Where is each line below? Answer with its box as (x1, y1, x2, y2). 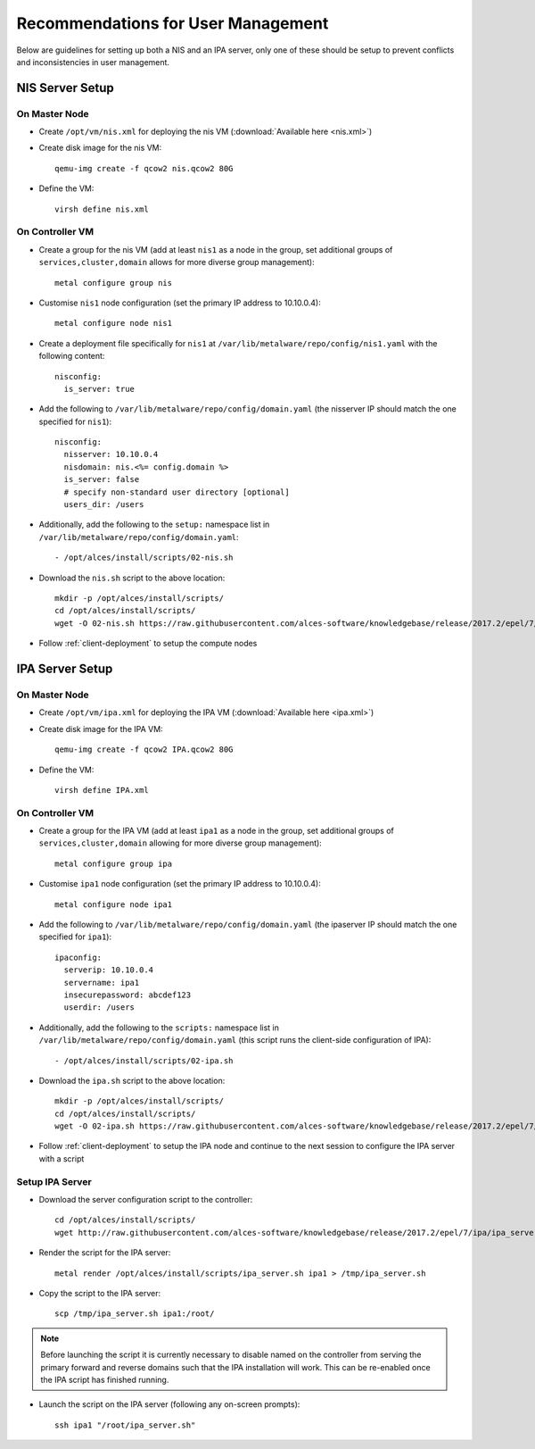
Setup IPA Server (16, 1175, 93, 1187)
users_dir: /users (63, 500, 144, 510)
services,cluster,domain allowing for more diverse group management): (38, 837, 323, 848)
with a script (38, 1153, 85, 1164)
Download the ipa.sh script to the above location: (38, 1075, 226, 1086)
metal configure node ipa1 (54, 899, 173, 910)
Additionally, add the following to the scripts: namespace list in (38, 1022, 280, 1033)
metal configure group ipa (54, 858, 173, 869)
